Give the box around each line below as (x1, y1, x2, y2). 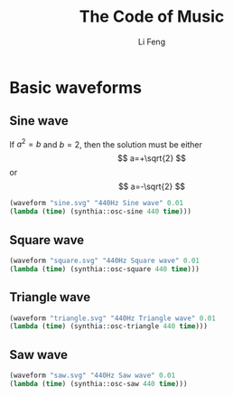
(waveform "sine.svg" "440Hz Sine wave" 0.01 (9, 199, 183, 208)
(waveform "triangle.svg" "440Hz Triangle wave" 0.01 (9, 314, 217, 323)
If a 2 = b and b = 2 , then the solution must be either (9, 137, 203, 150)
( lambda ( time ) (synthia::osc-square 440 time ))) (9, 264, 200, 273)
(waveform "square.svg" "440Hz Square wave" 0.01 (9, 256, 200, 265)
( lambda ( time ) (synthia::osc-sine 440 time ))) (9, 207, 192, 216)
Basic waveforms (9, 77, 143, 98)
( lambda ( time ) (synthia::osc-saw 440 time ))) (9, 379, 188, 388)
